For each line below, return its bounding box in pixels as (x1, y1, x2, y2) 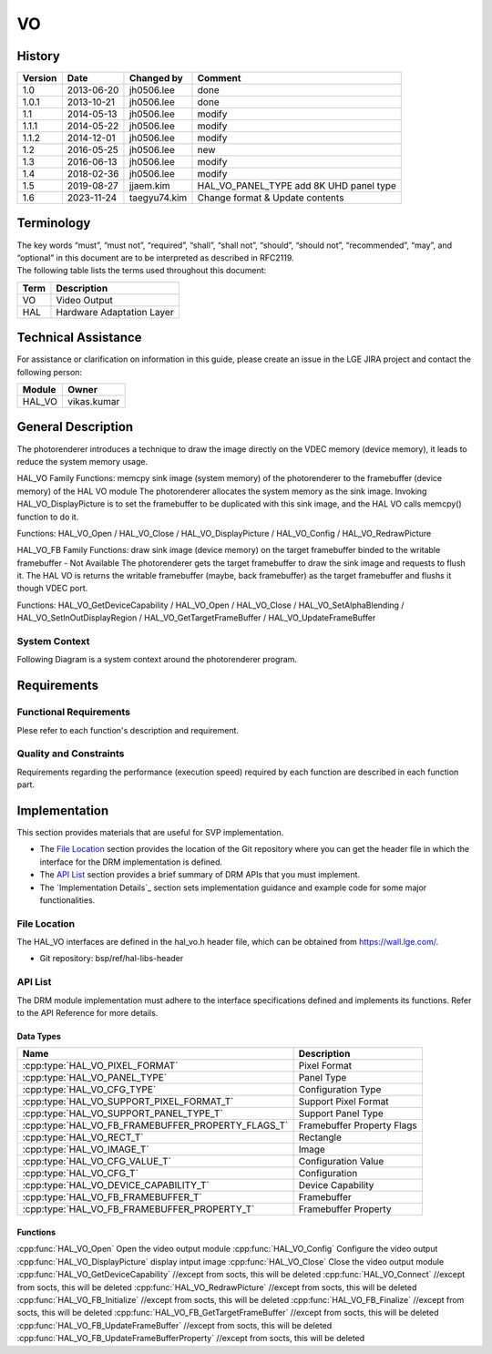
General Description (16, 419, 134, 435)
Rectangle (298, 1131, 342, 1144)
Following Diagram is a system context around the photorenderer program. (16, 654, 298, 665)
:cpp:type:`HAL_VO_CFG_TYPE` (22, 1083, 157, 1096)
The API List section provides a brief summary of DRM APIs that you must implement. (39, 869, 360, 880)
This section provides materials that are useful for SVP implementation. (16, 826, 284, 837)
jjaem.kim (128, 180, 170, 192)
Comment (197, 72, 241, 85)
